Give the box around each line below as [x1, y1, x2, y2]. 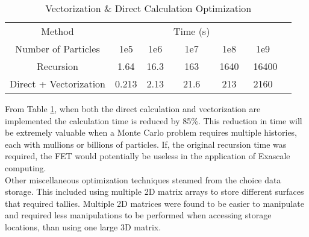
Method [41, 24, 74, 38]
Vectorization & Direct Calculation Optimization [45, 1, 252, 15]
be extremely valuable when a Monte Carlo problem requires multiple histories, [5, 126, 298, 139]
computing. [5, 161, 46, 174]
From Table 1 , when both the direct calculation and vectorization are [5, 103, 261, 115]
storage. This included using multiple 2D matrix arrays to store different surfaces [5, 185, 304, 198]
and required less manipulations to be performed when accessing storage [5, 209, 272, 221]
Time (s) [173, 24, 210, 38]
